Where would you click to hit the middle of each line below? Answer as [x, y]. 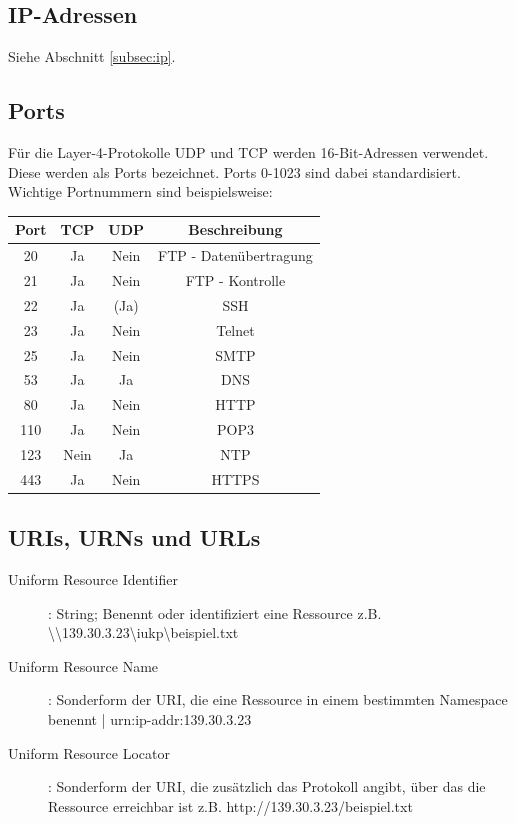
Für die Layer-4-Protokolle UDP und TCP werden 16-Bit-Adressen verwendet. [248, 152]
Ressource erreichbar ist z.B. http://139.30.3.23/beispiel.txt [230, 805]
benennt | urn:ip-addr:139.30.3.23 [150, 718]
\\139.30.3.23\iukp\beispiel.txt [143, 632]
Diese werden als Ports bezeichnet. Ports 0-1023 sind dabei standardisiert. [234, 171]
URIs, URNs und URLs [134, 537]
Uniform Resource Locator [89, 752]
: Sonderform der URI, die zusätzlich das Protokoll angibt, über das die [267, 786]
